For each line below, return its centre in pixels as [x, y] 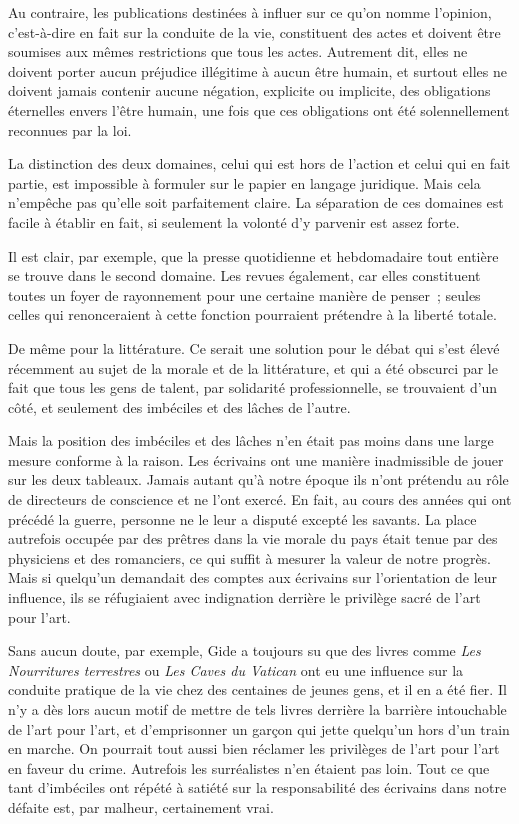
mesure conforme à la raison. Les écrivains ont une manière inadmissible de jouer [256, 459]
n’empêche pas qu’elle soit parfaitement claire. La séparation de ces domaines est [256, 202]
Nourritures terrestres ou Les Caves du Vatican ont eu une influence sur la [236, 669]
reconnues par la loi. [70, 129]
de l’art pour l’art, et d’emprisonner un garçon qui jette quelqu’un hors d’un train [259, 728]
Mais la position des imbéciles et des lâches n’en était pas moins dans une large [251, 440]
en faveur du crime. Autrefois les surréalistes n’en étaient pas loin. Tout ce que [249, 767]
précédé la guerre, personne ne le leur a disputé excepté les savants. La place [242, 518]
